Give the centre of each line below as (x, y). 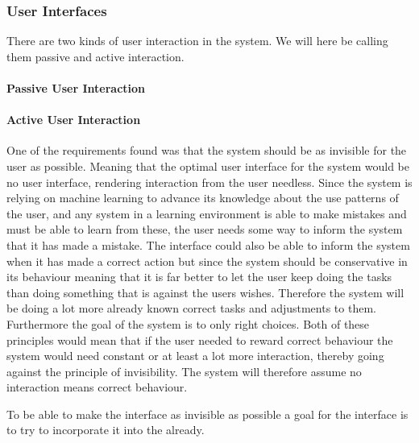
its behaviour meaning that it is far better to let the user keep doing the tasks (199, 277)
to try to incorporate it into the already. (106, 430)
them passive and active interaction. (95, 56)
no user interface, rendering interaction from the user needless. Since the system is (209, 182)
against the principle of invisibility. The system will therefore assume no (184, 371)
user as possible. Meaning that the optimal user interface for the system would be (208, 166)
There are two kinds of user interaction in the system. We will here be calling (197, 41)
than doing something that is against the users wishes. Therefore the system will (205, 292)
